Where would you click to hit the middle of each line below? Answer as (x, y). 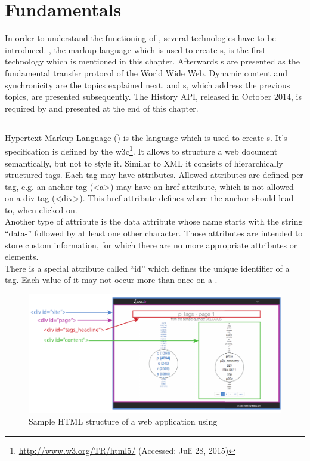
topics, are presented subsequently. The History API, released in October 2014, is (153, 96)
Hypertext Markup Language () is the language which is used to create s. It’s (146, 137)
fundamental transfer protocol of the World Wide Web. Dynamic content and (146, 73)
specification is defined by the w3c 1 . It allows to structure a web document (141, 150)
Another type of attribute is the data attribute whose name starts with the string (154, 221)
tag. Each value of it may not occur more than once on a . (111, 280)
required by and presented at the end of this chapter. (102, 108)
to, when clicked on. (41, 209)
